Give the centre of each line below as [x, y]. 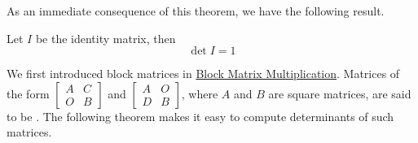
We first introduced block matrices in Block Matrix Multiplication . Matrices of [203, 74]
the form [28, 93]
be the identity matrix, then [106, 38]
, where [200, 93]
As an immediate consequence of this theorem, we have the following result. [196, 11]
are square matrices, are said [340, 93]
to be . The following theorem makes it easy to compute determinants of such [200, 116]
